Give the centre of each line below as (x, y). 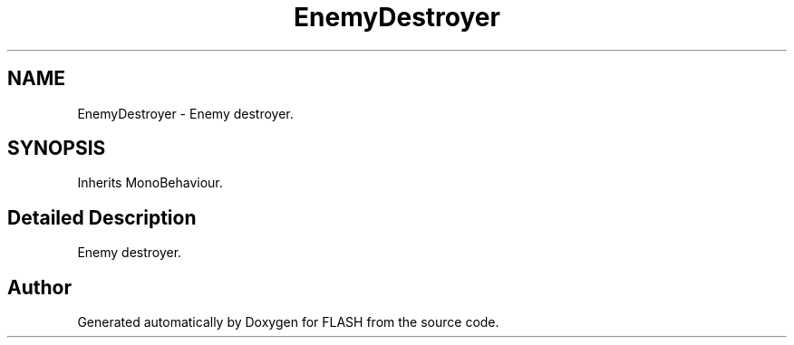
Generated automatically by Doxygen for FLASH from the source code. (288, 322)
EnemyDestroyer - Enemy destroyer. (185, 113)
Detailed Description (102, 217)
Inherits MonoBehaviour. (150, 183)
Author (39, 287)
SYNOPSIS (57, 149)
